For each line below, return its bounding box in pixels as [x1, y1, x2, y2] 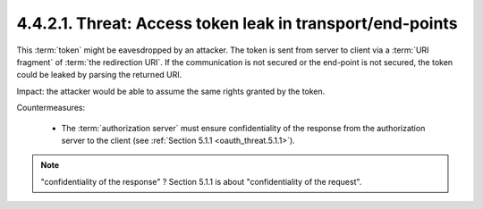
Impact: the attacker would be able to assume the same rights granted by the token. [16, 86, 326, 96]
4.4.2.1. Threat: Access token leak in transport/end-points [16, 13, 458, 33]
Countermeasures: [16, 103, 85, 113]
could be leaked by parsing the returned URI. [16, 70, 182, 80]
